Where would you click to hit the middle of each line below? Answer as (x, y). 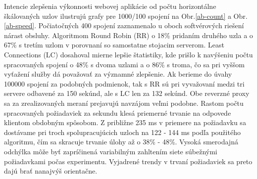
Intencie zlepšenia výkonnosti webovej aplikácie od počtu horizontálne (110, 6)
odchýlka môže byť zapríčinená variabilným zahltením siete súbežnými (111, 151)
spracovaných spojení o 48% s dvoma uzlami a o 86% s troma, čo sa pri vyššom (124, 64)
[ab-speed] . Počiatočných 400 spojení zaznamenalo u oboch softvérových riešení (124, 25)
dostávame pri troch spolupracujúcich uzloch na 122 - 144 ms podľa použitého (122, 132)
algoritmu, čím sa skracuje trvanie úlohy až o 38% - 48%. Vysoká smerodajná (121, 142)
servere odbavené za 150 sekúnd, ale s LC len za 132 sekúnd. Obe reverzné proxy (127, 93)
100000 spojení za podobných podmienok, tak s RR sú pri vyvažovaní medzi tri (124, 83)
